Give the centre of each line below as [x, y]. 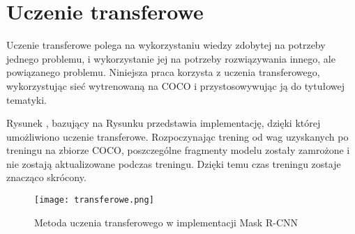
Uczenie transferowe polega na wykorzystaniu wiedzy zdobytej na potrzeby [166, 45]
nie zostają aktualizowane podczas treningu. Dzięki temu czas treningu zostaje [174, 163]
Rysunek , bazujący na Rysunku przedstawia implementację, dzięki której [164, 123]
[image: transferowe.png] [94, 200]
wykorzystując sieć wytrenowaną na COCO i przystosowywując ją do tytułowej [175, 85]
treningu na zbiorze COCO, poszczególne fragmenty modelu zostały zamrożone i [178, 150]
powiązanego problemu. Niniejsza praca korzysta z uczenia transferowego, [163, 72]
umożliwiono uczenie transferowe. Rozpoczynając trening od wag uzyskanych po [177, 136]
